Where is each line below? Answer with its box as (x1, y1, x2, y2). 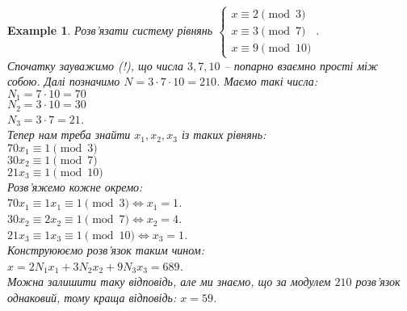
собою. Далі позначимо (7, 73, 120, 90)
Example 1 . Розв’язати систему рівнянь (7, 22, 213, 39)
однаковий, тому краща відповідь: (7, 289, 177, 306)
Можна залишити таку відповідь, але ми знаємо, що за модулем (7, 273, 331, 290)
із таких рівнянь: (181, 126, 266, 143)
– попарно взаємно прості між (224, 57, 379, 74)
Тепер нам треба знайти (7, 126, 131, 143)
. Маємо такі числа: (216, 73, 318, 90)
